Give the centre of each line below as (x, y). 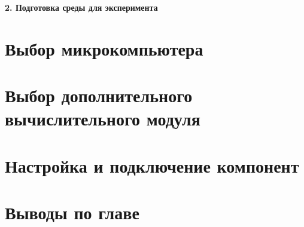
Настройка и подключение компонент (152, 165)
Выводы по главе (72, 212)
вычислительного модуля (103, 119)
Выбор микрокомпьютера (104, 48)
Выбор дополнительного (99, 95)
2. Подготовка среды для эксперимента (81, 7)
